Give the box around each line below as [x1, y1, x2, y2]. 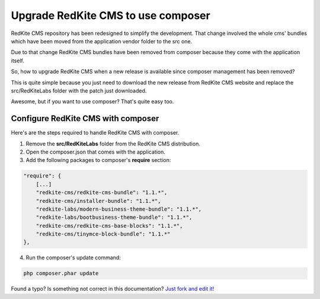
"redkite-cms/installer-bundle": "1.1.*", [36, 198, 161, 204]
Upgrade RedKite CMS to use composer [11, 9, 210, 22]
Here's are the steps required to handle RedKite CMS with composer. [11, 129, 180, 136]
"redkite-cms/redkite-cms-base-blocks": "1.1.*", [36, 222, 183, 229]
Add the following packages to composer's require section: [25, 157, 171, 164]
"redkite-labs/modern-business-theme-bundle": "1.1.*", [36, 205, 202, 212]
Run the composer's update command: [25, 254, 121, 261]
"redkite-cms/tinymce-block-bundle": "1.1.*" [36, 231, 171, 237]
